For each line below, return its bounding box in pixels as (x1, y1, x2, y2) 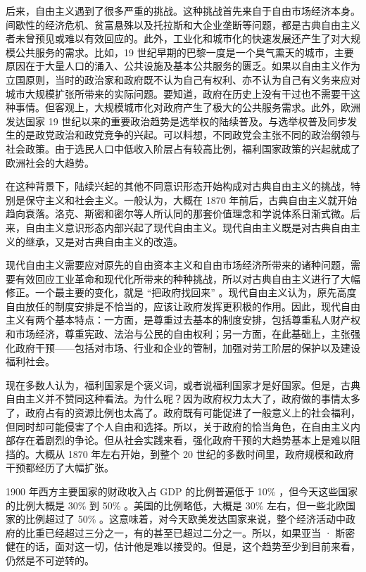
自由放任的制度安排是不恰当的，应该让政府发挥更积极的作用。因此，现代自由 (6, 298, 360, 313)
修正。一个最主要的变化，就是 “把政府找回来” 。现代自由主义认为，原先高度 (6, 285, 357, 300)
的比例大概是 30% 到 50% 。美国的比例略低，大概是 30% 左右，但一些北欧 (6, 497, 346, 512)
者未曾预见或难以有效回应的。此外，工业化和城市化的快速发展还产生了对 (6, 31, 341, 46)
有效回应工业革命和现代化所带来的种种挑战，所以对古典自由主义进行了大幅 (15, 271, 360, 286)
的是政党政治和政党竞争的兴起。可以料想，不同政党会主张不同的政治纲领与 (15, 127, 360, 142)
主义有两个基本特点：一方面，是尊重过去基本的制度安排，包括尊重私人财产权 (6, 312, 360, 327)
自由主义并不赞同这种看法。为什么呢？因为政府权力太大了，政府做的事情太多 (6, 391, 360, 406)
